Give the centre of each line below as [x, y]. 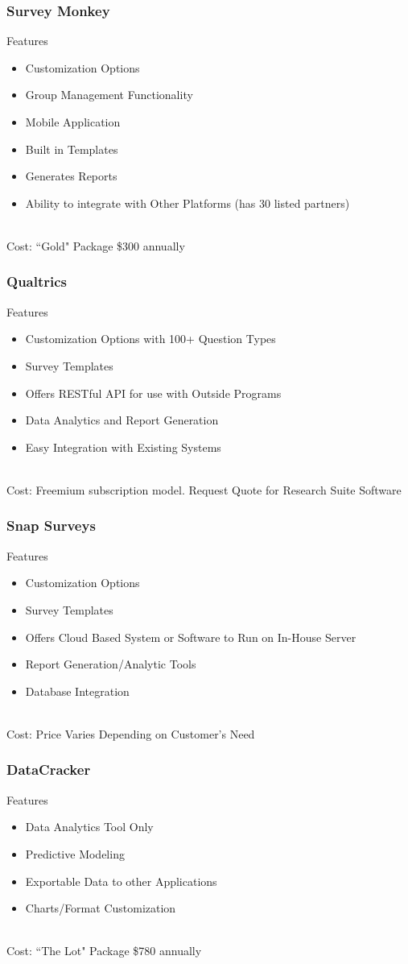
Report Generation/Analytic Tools [111, 664]
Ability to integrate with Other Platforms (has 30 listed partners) [188, 203]
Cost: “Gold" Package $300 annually [96, 245]
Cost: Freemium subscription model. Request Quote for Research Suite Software [204, 489]
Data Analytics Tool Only [89, 827]
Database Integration [77, 691]
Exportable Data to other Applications [121, 881]
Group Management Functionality [109, 95]
